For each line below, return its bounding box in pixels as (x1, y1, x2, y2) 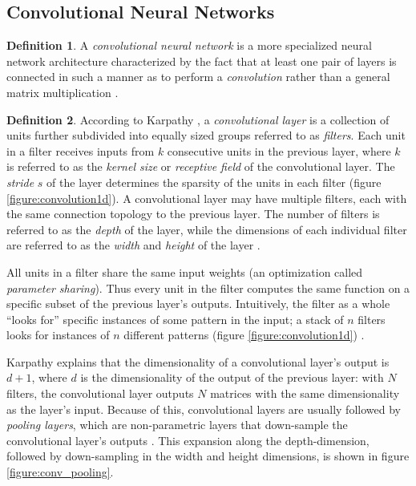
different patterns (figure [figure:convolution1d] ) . (123, 326, 365, 343)
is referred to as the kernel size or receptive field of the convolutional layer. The (6, 158, 395, 175)
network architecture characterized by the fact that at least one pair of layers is (6, 52, 397, 69)
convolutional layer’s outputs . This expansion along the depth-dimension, (6, 431, 370, 448)
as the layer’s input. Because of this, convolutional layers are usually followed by (6, 400, 401, 417)
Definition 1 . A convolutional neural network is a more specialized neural (6, 37, 372, 54)
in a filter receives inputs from (6, 142, 155, 159)
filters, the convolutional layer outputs (6, 385, 194, 402)
